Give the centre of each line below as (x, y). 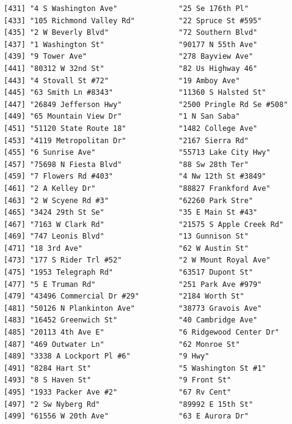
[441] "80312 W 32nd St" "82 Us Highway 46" (131, 68)
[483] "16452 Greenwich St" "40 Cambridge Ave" (131, 320)
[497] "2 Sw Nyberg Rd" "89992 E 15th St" (129, 404)
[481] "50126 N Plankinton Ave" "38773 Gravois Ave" (133, 308)
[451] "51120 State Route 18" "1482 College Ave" (131, 128)
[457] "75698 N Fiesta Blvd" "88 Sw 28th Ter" (126, 164)
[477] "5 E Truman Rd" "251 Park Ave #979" (133, 284)
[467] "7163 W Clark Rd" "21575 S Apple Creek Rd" (144, 224)
